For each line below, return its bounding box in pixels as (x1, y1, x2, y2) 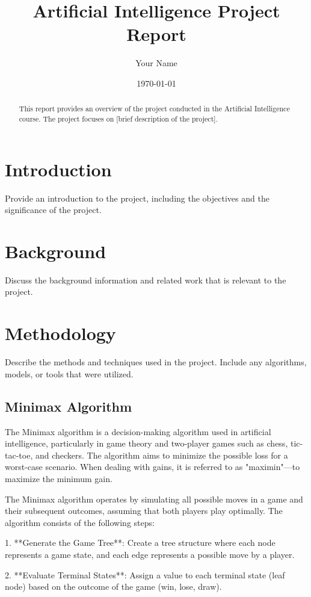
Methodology (5, 321, 116, 345)
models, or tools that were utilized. (5, 367, 134, 380)
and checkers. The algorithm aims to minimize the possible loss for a (35, 448, 288, 461)
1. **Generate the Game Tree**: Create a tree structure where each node (5, 536, 276, 549)
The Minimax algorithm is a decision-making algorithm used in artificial (5, 425, 271, 438)
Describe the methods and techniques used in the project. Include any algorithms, (5, 356, 307, 368)
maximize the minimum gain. (5, 472, 112, 484)
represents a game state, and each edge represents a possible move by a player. (5, 548, 295, 560)
